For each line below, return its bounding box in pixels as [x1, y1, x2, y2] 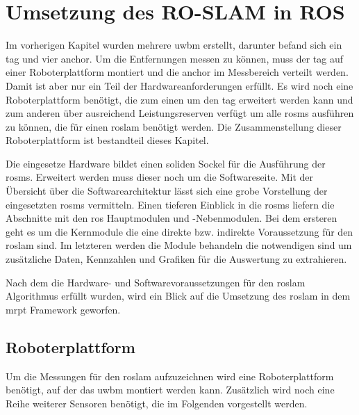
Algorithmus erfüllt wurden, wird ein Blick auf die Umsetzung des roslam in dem [6, 288, 351, 303]
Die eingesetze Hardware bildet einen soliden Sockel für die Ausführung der [6, 156, 326, 170]
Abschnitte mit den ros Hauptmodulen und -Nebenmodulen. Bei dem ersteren [6, 211, 337, 225]
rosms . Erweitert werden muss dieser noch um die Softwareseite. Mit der [6, 170, 314, 184]
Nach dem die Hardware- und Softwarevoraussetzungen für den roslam [6, 275, 306, 289]
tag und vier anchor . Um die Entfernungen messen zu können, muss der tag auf [6, 51, 344, 65]
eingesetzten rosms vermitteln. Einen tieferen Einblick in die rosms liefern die [6, 197, 335, 211]
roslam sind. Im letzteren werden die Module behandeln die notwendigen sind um [6, 238, 352, 252]
